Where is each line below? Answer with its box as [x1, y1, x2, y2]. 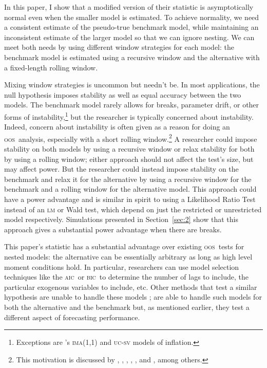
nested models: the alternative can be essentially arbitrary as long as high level [4, 251, 253, 262]
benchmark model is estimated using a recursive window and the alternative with [4, 51, 260, 62]
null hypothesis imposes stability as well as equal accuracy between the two [4, 89, 241, 100]
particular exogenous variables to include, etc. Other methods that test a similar [4, 281, 257, 292]
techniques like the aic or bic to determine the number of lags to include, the [4, 271, 249, 282]
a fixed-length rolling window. [4, 62, 98, 72]
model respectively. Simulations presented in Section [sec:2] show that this [4, 214, 238, 225]
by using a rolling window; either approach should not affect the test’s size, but [4, 153, 254, 164]
